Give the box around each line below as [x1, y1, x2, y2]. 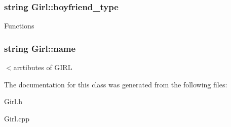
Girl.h [4, 96, 22, 107]
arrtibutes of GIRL [13, 62, 72, 73]
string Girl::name [4, 42, 76, 54]
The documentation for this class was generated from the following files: [4, 79, 227, 89]
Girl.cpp [4, 113, 29, 123]
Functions [4, 20, 34, 31]
